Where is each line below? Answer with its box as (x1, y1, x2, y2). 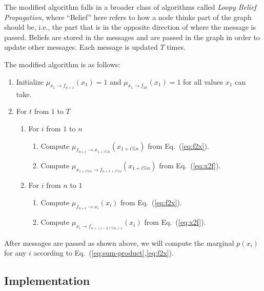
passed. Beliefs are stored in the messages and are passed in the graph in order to (4, 31, 260, 42)
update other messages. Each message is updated (4, 42, 158, 52)
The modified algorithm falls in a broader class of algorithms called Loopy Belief (4, 2, 256, 12)
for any (4, 247, 27, 258)
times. (167, 42, 186, 52)
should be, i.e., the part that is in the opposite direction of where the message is (4, 22, 256, 32)
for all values (183, 76, 223, 87)
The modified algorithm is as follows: (4, 59, 120, 69)
